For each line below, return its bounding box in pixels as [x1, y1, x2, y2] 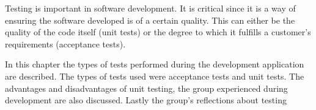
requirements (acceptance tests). [5, 37, 126, 50]
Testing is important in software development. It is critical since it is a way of [5, 2, 296, 14]
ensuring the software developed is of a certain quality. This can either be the [5, 13, 295, 26]
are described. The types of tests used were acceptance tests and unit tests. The [5, 69, 304, 82]
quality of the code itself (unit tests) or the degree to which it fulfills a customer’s [5, 26, 311, 38]
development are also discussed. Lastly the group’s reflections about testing [5, 94, 287, 106]
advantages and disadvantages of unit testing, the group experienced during [5, 81, 288, 94]
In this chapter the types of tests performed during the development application [5, 58, 304, 70]
